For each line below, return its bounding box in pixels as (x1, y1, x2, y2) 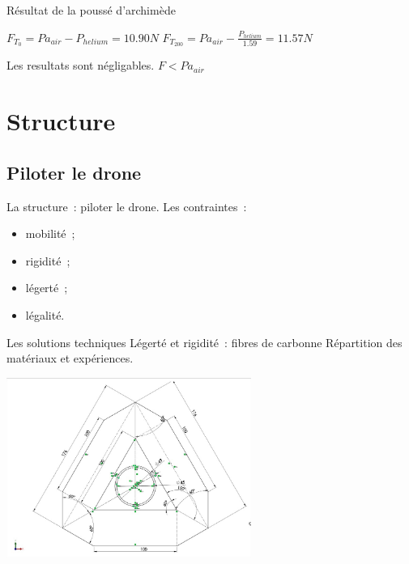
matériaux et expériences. (6, 350, 134, 367)
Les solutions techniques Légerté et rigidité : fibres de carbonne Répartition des (6, 333, 403, 350)
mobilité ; (25, 225, 75, 242)
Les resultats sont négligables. (6, 57, 155, 74)
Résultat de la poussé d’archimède (6, 2, 176, 18)
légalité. (25, 307, 65, 323)
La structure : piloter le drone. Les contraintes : (6, 197, 247, 214)
